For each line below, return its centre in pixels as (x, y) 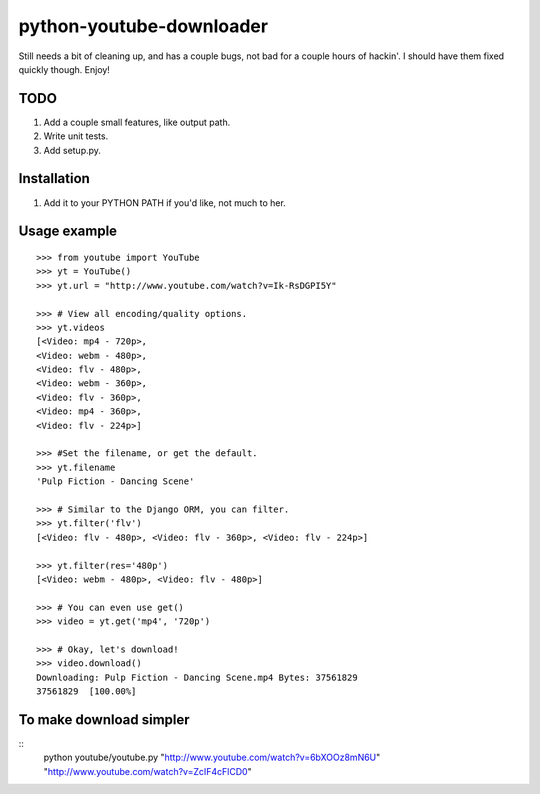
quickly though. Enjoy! (64, 69)
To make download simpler (104, 719)
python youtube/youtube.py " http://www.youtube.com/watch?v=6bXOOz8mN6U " (212, 757)
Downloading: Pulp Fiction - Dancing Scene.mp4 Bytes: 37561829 (197, 677)
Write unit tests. (76, 136)
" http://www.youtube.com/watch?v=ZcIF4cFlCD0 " (147, 771)
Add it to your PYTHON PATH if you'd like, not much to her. (165, 202)
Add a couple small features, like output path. (137, 122)
